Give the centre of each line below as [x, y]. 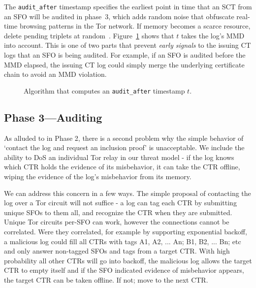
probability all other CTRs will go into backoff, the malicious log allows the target [128, 260]
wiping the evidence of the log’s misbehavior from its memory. [98, 176]
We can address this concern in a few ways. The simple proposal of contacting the [128, 193]
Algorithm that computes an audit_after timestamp [104, 90]
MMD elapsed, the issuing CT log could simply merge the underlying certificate [124, 64]
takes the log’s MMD [213, 35]
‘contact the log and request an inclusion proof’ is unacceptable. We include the [124, 147]
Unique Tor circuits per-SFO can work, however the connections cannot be [117, 222]
